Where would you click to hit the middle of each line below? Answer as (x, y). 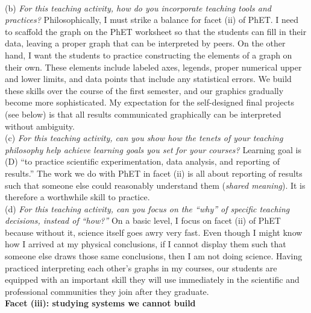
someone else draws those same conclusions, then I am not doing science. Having (154, 256)
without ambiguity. (40, 126)
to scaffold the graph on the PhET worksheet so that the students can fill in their (156, 31)
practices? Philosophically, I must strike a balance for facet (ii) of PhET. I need (152, 20)
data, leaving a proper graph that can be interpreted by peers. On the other (145, 43)
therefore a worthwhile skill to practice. (77, 197)
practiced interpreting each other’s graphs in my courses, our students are (141, 267)
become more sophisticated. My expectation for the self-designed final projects (149, 102)
